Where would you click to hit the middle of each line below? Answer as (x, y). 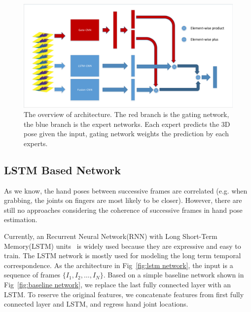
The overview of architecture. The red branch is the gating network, (126, 114)
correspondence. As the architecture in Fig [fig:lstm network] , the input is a (119, 265)
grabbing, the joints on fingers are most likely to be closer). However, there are (123, 200)
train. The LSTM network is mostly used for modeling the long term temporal (123, 255)
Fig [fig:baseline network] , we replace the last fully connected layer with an (118, 285)
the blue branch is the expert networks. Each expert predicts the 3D (127, 124)
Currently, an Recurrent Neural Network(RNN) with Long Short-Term (111, 236)
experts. (36, 143)
